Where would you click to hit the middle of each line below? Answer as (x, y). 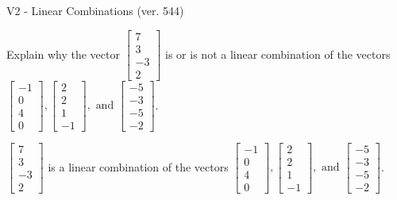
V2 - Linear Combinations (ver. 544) (95, 10)
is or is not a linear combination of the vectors (278, 54)
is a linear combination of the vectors (138, 166)
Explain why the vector (63, 54)
